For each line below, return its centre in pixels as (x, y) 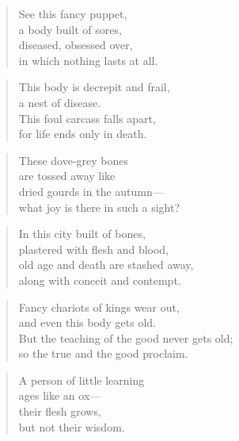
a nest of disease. (60, 102)
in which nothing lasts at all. (88, 60)
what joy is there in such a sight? (99, 207)
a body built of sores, (70, 29)
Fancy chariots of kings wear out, (99, 307)
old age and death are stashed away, (106, 265)
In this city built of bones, (82, 234)
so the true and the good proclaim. (103, 353)
